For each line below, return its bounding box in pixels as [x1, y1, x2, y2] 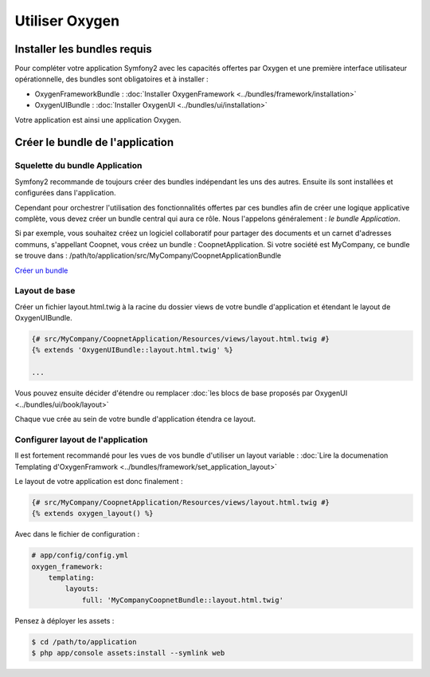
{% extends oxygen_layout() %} [31, 509, 154, 518]
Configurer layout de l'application [14, 434, 148, 445]
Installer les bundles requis [14, 42, 152, 56]
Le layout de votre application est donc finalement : [14, 476, 183, 486]
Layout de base [14, 285, 76, 297]
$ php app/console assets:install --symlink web [31, 648, 225, 658]
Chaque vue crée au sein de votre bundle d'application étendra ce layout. [14, 414, 256, 423]
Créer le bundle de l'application [14, 136, 174, 149]
